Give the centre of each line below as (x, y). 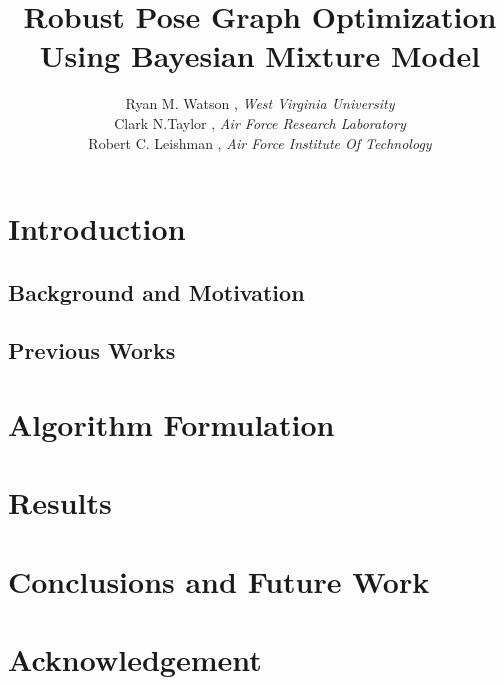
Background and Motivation (156, 291)
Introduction (97, 228)
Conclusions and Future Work (219, 580)
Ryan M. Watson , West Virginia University (260, 103)
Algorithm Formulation (171, 424)
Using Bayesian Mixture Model (260, 55)
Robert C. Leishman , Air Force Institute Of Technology (260, 142)
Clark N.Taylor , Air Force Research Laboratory (260, 122)
